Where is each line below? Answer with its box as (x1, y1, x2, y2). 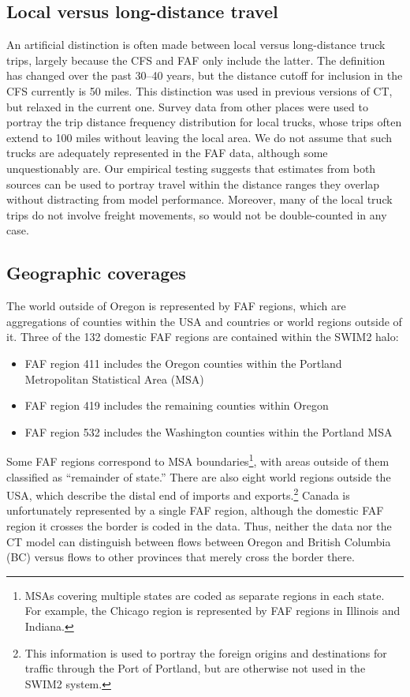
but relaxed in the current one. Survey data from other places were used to (6, 98, 368, 114)
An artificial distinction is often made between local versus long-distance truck (6, 36, 386, 53)
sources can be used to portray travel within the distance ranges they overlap (6, 175, 380, 192)
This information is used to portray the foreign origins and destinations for (24, 644, 387, 661)
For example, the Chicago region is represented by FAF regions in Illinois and (24, 602, 401, 619)
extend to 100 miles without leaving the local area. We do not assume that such (6, 129, 393, 145)
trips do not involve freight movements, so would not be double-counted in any (6, 206, 387, 223)
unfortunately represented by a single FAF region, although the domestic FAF (6, 502, 384, 519)
